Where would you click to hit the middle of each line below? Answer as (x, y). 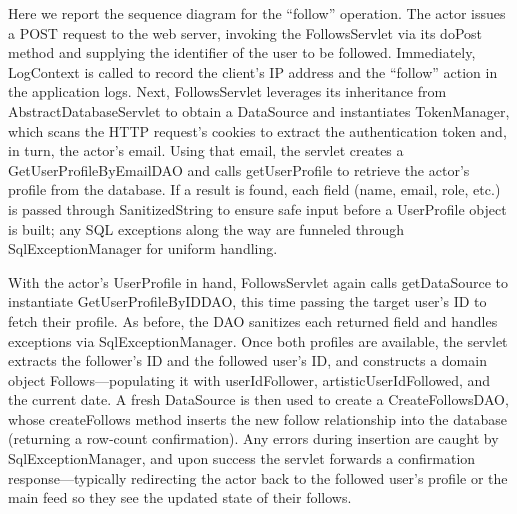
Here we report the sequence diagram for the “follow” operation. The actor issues (257, 13)
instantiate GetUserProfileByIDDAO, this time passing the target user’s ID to (247, 301)
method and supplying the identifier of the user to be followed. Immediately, (242, 52)
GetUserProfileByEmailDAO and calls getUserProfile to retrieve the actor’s (239, 169)
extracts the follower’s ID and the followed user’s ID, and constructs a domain (247, 360)
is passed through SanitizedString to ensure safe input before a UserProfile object (257, 208)
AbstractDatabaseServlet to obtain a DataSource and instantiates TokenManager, (259, 110)
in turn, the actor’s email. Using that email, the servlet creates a (206, 150)
